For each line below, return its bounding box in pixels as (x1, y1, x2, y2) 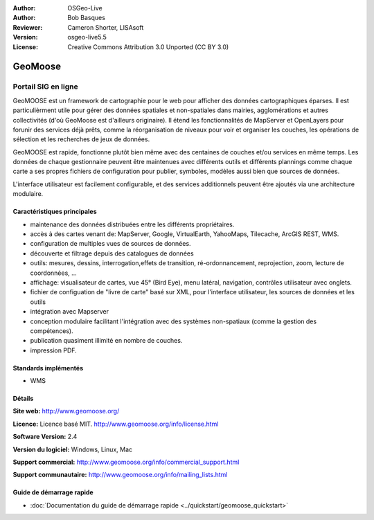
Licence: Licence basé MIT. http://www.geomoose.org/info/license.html (12, 420, 219, 428)
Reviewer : (12, 23, 43, 31)
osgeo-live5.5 (67, 33, 107, 42)
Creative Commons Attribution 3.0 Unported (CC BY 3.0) (67, 42, 229, 51)
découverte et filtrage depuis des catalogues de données (30, 249, 194, 258)
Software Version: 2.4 (12, 433, 78, 441)
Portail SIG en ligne (12, 82, 79, 91)
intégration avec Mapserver (30, 307, 109, 316)
